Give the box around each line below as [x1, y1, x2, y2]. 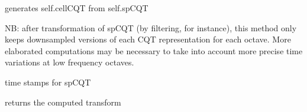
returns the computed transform [5, 95, 121, 108]
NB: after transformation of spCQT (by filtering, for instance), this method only [5, 21, 297, 34]
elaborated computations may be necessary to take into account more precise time [5, 44, 303, 57]
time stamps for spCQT [5, 75, 91, 88]
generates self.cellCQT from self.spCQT [5, 2, 148, 14]
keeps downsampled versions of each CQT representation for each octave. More [5, 33, 291, 45]
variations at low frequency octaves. [5, 56, 134, 68]
